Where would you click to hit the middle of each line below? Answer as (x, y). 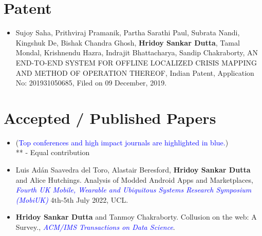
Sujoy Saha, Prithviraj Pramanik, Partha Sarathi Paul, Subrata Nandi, (128, 33)
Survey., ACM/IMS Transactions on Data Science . (95, 227)
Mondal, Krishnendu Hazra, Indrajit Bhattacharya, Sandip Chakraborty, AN (137, 52)
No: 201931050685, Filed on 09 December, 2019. (91, 83)
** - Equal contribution (53, 152)
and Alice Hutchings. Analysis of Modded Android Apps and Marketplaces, (134, 179)
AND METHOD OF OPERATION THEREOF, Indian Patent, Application (135, 72)
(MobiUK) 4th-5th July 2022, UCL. (72, 199)
